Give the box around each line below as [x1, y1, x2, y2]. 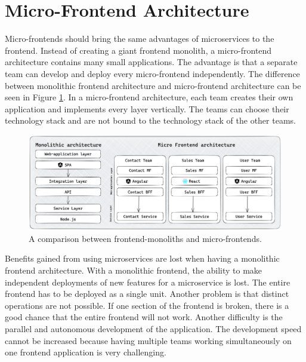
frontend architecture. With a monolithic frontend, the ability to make [5, 264, 262, 277]
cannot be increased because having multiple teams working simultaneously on [5, 334, 292, 346]
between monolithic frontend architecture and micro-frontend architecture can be [5, 79, 301, 91]
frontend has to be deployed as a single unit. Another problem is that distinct [5, 287, 289, 300]
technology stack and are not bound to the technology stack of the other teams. [5, 114, 296, 127]
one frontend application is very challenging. [5, 346, 166, 358]
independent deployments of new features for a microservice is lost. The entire [5, 275, 290, 288]
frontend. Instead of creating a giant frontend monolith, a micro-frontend [5, 44, 272, 56]
